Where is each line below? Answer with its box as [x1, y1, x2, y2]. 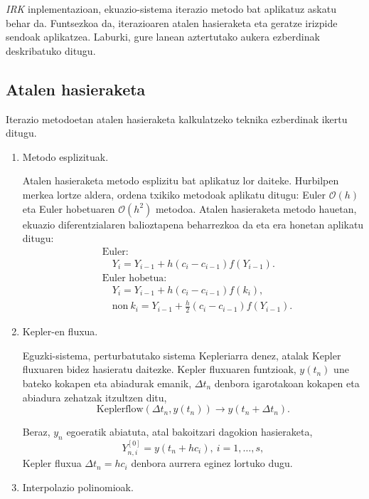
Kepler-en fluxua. [22, 324, 98, 339]
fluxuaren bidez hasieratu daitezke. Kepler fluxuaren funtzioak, [22, 362, 296, 377]
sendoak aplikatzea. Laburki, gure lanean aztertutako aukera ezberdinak [6, 29, 320, 44]
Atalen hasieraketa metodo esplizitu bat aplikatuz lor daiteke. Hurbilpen [22, 173, 339, 188]
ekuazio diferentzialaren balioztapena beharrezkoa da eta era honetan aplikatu [22, 216, 364, 231]
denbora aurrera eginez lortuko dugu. [131, 456, 293, 471]
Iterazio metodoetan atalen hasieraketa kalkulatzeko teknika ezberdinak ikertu [6, 111, 348, 126]
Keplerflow [96, 404, 144, 415]
